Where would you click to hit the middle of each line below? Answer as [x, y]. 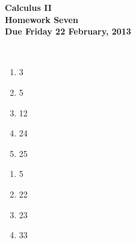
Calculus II [28, 7]
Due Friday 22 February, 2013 [68, 31]
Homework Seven [42, 19]
